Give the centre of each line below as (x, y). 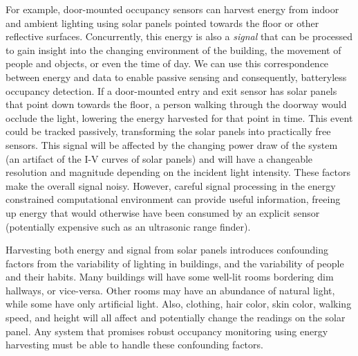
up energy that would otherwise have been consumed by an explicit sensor (163, 212)
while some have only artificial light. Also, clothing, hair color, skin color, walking (179, 304)
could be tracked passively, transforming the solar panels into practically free (168, 131)
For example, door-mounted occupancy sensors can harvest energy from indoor (172, 9)
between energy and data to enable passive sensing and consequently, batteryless (176, 77)
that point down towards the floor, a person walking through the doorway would (176, 104)
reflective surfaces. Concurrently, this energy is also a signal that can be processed (179, 36)
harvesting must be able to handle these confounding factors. (134, 345)
